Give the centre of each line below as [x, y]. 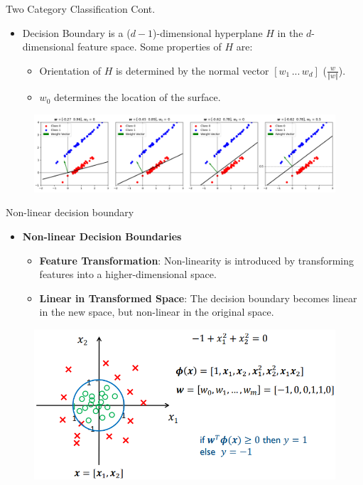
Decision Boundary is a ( [76, 32]
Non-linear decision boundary [70, 212]
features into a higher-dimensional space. [128, 274]
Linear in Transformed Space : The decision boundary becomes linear [198, 298]
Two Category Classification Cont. [81, 9]
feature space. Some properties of [149, 47]
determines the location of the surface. [137, 97]
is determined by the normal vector [192, 70]
